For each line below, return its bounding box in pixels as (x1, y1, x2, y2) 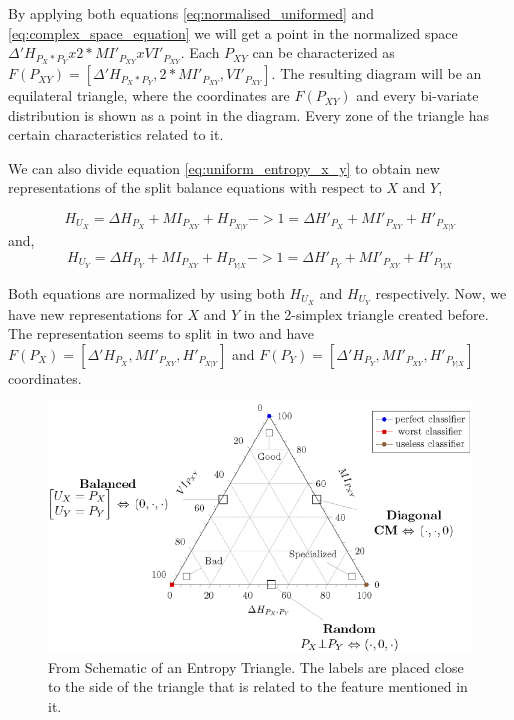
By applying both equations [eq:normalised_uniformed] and (8, 3, 375, 23)
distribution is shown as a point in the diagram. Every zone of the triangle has (8, 104, 490, 125)
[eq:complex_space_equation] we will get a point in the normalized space (8, 22, 458, 43)
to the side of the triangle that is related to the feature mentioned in (48, 676, 468, 697)
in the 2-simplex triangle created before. (243, 303, 489, 324)
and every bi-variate (356, 85, 479, 106)
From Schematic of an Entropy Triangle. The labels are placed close (48, 656, 464, 677)
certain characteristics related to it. (8, 124, 224, 145)
